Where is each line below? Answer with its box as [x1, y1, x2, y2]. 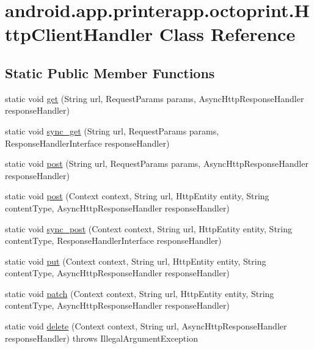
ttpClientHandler [5, 21, 153, 46]
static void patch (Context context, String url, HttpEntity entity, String [5, 287, 274, 299]
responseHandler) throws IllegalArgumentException [5, 331, 198, 344]
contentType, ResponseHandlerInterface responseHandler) [5, 234, 222, 247]
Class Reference [159, 21, 296, 46]
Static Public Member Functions [5, 63, 215, 82]
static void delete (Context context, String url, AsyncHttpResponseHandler [5, 320, 287, 332]
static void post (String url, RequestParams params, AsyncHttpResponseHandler [5, 157, 309, 170]
